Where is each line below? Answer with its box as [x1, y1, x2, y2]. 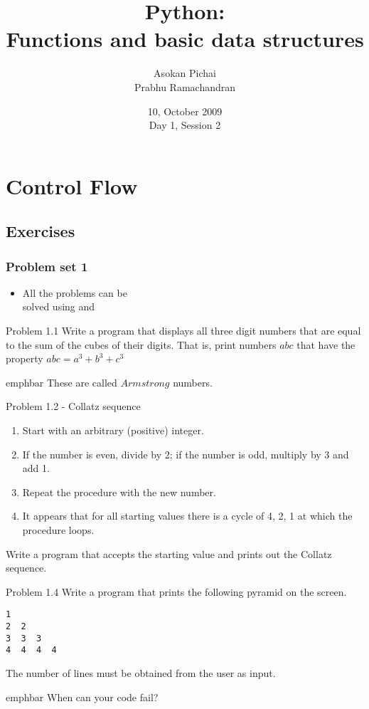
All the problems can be [22, 285, 127, 300]
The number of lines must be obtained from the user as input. [6, 666, 276, 680]
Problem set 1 [6, 257, 88, 275]
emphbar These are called [6, 374, 117, 389]
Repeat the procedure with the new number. [22, 484, 216, 499]
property [6, 351, 43, 366]
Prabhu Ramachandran [134, 79, 236, 94]
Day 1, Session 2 [149, 117, 221, 132]
